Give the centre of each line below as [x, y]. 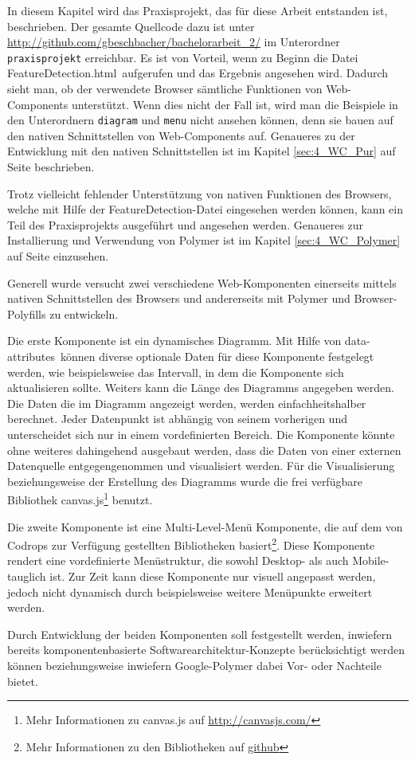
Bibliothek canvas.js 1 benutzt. [80, 498]
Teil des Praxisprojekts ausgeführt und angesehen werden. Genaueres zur [186, 224]
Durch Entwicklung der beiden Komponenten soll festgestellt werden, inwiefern [200, 634]
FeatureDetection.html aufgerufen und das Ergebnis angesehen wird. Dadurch [198, 73]
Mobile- [371, 560]
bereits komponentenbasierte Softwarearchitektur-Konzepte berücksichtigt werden [206, 650]
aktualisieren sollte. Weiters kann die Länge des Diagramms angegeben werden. [201, 388]
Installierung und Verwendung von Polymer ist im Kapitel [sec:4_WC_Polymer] [204, 240]
